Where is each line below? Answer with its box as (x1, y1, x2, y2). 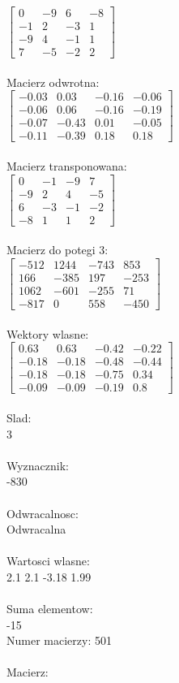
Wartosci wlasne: (6, 552, 90, 569)
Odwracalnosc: (6, 504, 79, 521)
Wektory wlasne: (6, 325, 89, 342)
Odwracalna (6, 521, 66, 538)
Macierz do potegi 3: (6, 241, 109, 258)
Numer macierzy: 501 (6, 632, 112, 649)
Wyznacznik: (6, 456, 70, 473)
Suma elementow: (6, 600, 93, 617)
